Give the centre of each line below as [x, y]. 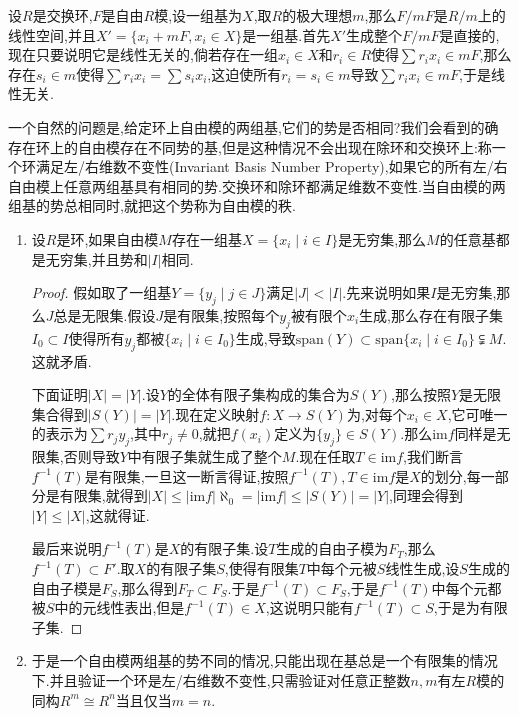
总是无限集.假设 [104, 314]
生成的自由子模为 [332, 548]
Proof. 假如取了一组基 [101, 292]
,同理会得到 [426, 495]
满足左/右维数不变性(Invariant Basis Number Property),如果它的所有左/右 [271, 166]
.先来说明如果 [386, 292]
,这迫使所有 [244, 73]
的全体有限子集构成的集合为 [258, 394]
